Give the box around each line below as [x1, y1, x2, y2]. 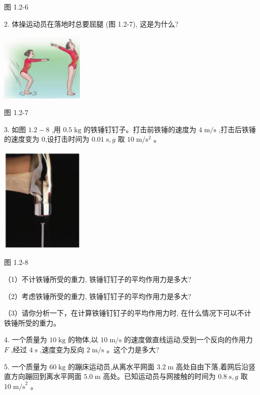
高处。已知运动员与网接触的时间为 [103, 371, 216, 381]
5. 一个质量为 [4, 361, 47, 371]
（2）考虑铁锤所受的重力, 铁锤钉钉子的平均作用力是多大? [4, 290, 192, 301]
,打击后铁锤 [218, 124, 256, 134]
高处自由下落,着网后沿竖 [176, 361, 255, 371]
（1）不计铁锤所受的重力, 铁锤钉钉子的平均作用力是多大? [4, 274, 192, 284]
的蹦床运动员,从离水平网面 [68, 361, 155, 371]
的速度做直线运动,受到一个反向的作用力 [124, 334, 253, 345]
